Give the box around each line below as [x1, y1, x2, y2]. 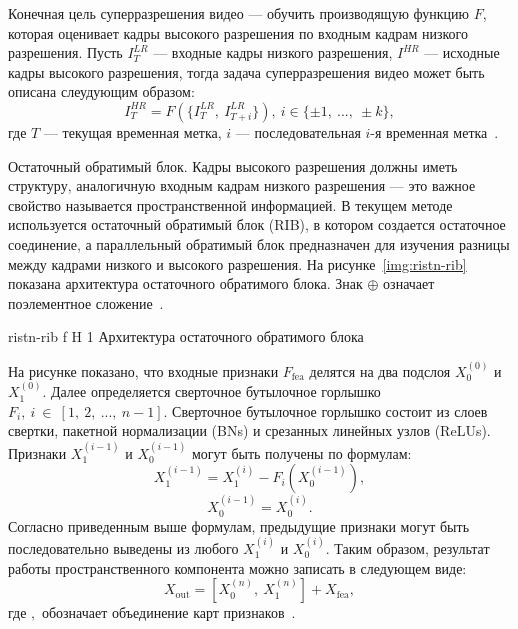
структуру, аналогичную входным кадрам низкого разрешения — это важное [8, 175, 476, 196]
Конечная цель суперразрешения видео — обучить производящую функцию [8, 3, 469, 23]
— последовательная [235, 121, 361, 142]
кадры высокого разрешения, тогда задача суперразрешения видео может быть [8, 61, 485, 82]
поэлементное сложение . [8, 292, 164, 313]
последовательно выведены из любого [8, 537, 239, 558]
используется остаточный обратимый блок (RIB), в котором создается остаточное [8, 214, 506, 235]
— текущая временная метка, [43, 121, 222, 142]
